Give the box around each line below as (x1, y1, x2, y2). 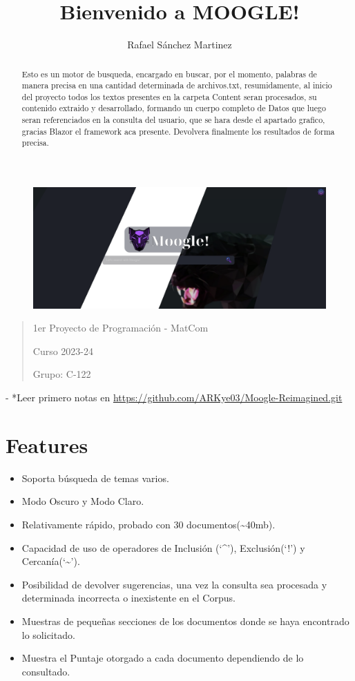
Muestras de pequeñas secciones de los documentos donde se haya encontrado (21, 613, 349, 628)
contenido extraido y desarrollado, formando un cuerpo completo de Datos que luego (21, 102, 326, 114)
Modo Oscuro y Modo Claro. (21, 494, 144, 508)
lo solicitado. (21, 627, 75, 642)
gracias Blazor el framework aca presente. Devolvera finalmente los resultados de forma (21, 125, 335, 137)
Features (6, 430, 88, 459)
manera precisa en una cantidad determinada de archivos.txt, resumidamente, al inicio (21, 79, 332, 91)
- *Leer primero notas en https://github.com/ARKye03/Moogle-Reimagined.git (6, 390, 343, 405)
